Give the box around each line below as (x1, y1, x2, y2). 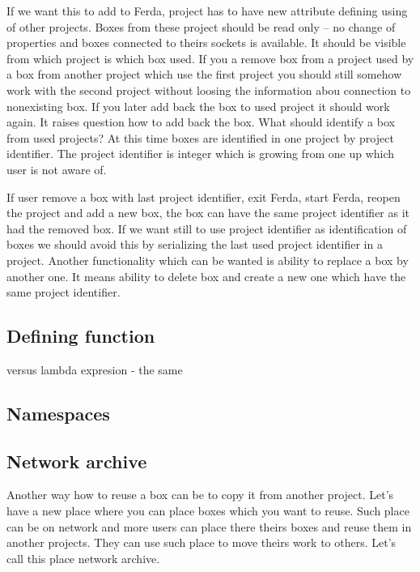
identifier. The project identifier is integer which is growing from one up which (6, 145, 395, 162)
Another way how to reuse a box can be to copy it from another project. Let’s (6, 486, 394, 503)
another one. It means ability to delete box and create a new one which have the (6, 267, 406, 284)
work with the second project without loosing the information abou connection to (6, 81, 411, 98)
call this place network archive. (6, 549, 160, 566)
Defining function (6, 323, 155, 348)
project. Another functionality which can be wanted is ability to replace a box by (6, 251, 409, 268)
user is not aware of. (6, 160, 107, 177)
